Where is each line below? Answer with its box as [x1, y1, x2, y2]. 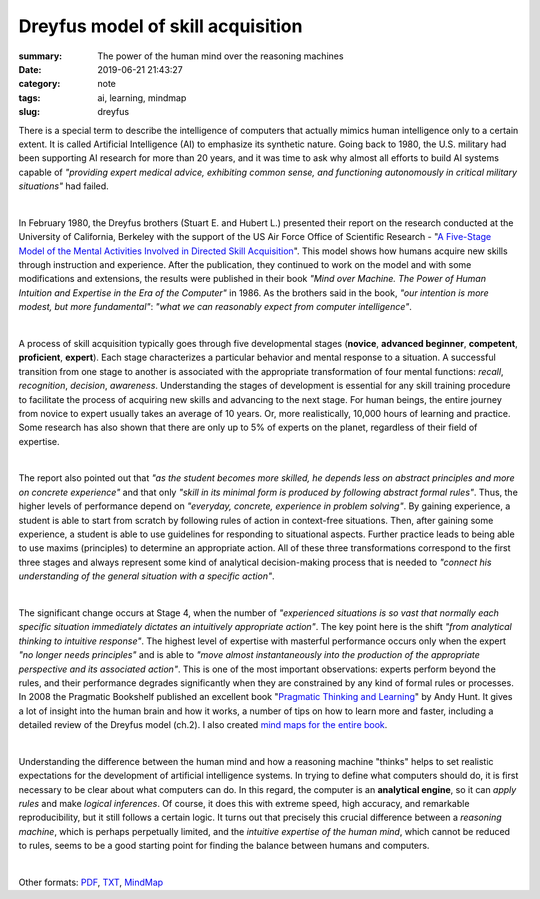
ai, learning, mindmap [97, 91, 187, 104]
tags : [18, 91, 41, 104]
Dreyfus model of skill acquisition [18, 15, 303, 37]
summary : [18, 50, 63, 62]
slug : [18, 106, 40, 118]
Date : [18, 63, 42, 75]
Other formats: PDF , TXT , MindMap [18, 876, 164, 889]
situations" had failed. [18, 180, 109, 192]
